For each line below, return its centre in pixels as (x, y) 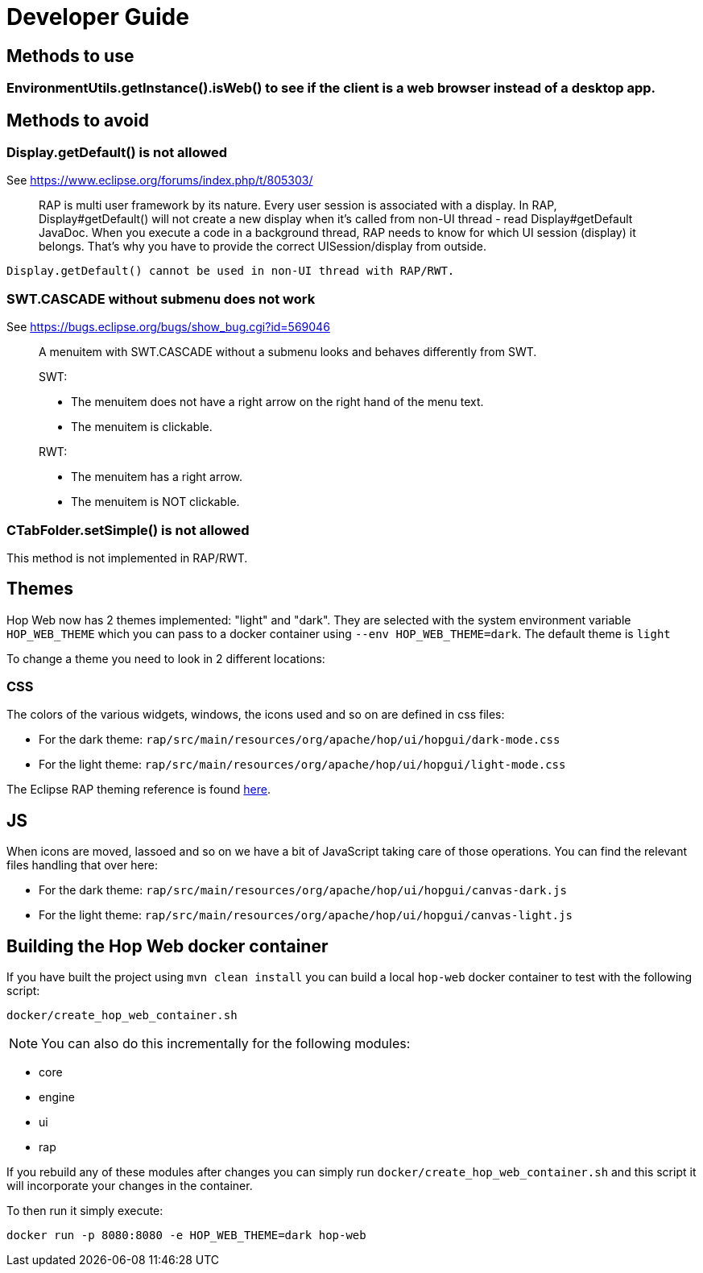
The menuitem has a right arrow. (157, 477)
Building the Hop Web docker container (167, 946)
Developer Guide (98, 17)
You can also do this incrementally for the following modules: (226, 1044)
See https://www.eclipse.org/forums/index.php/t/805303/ (160, 180)
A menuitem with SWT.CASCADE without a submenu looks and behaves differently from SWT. (288, 352)
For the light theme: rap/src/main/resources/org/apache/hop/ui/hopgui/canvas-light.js (306, 915)
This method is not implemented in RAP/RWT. (127, 558)
